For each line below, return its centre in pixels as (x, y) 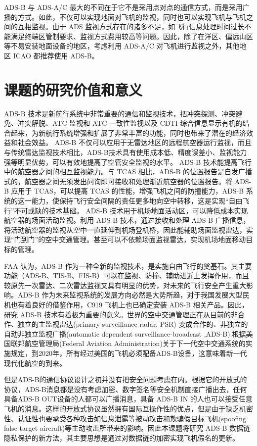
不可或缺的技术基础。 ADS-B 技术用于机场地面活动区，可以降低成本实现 (131, 210)
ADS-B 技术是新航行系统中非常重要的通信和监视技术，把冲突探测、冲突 (120, 113)
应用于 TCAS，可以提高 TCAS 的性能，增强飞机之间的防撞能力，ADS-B (128, 191)
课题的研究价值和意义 (73, 89)
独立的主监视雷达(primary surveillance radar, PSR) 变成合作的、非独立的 (133, 324)
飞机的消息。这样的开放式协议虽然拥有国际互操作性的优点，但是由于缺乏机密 (128, 408)
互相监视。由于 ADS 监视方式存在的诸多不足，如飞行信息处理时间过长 (131, 26)
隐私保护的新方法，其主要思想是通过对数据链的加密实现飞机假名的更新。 (122, 437)
